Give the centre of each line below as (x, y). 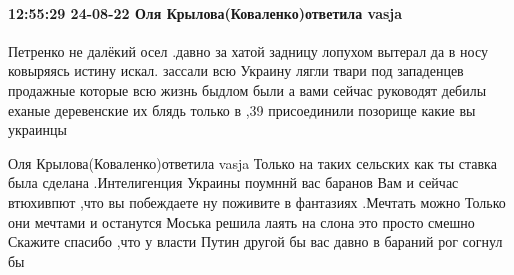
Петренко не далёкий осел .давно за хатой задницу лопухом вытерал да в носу (248, 50)
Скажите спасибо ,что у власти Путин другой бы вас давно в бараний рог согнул (255, 241)
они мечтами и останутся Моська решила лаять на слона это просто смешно (241, 221)
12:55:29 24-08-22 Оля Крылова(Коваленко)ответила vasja (205, 12)
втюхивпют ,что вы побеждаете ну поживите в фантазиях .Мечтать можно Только (257, 201)
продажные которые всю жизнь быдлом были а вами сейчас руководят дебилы (247, 89)
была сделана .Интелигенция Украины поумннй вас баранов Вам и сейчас (233, 182)
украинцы (37, 129)
